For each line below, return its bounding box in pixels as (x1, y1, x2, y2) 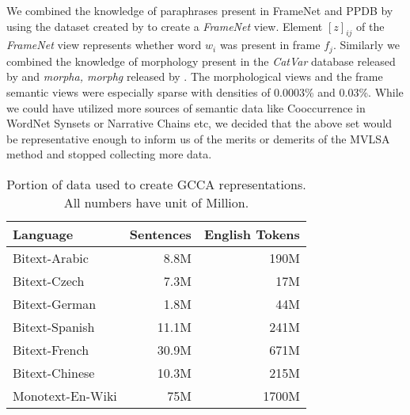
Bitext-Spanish (13, 318, 95, 336)
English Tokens (203, 225, 300, 243)
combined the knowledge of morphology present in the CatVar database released (6, 52, 396, 69)
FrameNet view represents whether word (6, 36, 202, 53)
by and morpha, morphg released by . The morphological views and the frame (6, 68, 383, 85)
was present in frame (219, 36, 321, 53)
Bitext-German (13, 295, 97, 313)
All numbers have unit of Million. (63, 193, 249, 211)
